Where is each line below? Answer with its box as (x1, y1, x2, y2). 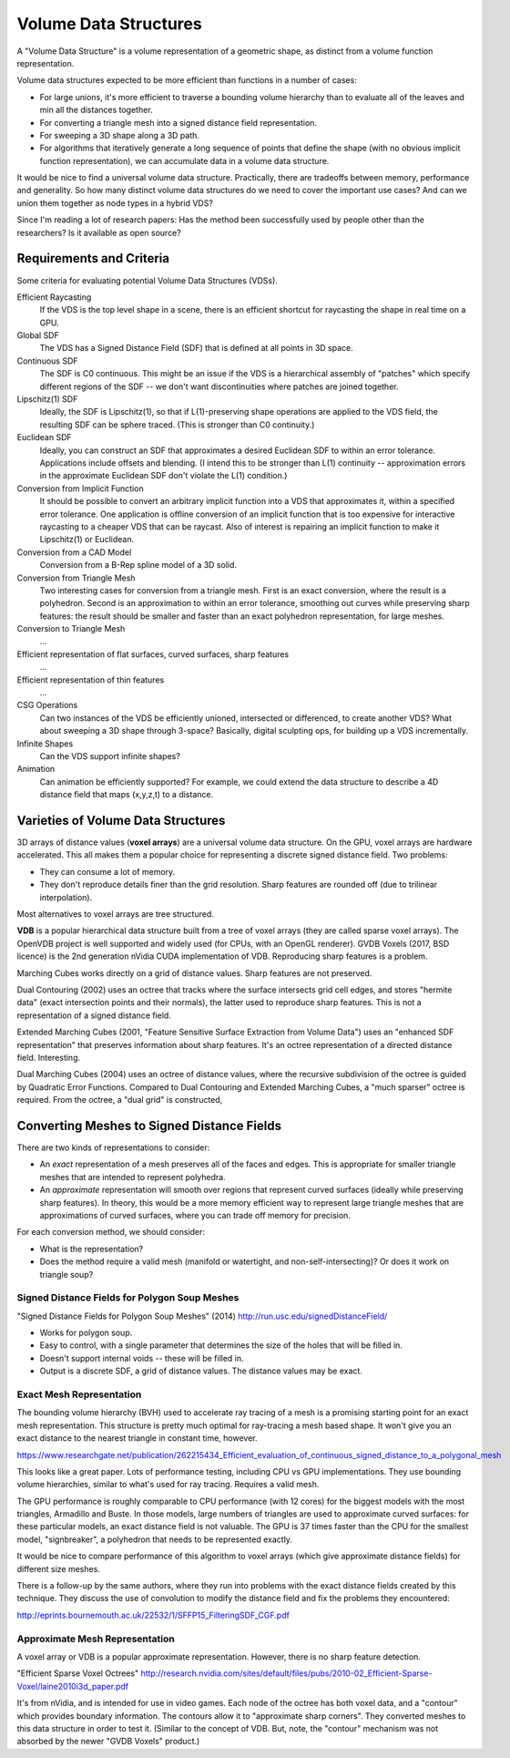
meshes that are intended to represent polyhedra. (39, 1171, 227, 1182)
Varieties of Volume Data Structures (16, 812, 226, 828)
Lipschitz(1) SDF (16, 394, 78, 405)
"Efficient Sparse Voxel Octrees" (16, 1668, 139, 1679)
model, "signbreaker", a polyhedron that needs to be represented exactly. (16, 1534, 293, 1545)
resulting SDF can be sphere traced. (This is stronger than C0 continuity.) (39, 419, 315, 430)
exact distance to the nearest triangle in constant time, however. (16, 1433, 258, 1444)
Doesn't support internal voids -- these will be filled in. (39, 1352, 245, 1363)
